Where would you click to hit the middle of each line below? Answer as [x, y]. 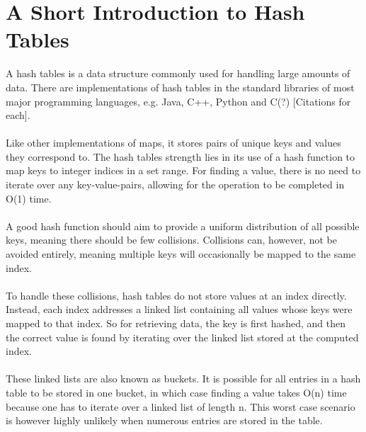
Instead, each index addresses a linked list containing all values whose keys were [179, 309]
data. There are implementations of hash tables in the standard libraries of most [180, 87]
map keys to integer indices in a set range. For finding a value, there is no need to [183, 170]
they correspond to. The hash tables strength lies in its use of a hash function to [181, 156]
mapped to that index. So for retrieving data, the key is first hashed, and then [176, 323]
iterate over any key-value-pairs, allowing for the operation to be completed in [175, 184]
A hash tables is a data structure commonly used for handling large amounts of [178, 73]
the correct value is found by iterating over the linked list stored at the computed [182, 337]
